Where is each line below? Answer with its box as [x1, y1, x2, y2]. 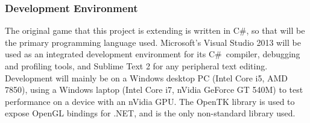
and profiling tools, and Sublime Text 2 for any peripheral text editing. [5, 60, 268, 72]
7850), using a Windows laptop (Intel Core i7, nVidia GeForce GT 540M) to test [5, 83, 303, 96]
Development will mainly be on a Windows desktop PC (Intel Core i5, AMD [5, 71, 288, 84]
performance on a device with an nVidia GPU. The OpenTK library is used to [5, 95, 295, 107]
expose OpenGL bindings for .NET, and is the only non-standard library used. [5, 107, 296, 119]
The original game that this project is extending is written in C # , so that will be [5, 24, 305, 37]
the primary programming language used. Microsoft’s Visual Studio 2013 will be [5, 36, 301, 48]
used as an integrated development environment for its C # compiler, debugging [5, 48, 300, 60]
